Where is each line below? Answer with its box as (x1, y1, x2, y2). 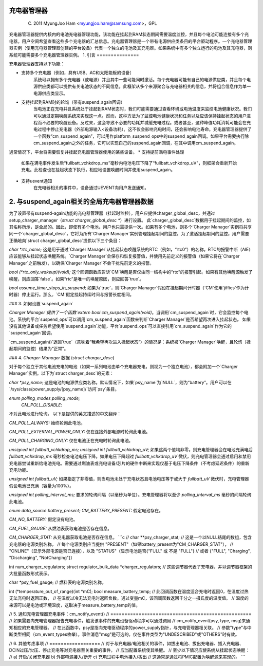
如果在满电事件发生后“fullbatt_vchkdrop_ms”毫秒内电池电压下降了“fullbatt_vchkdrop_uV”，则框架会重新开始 (21, 160, 237, 166)
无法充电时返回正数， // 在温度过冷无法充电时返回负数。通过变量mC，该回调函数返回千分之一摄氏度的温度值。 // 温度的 (9, 595, 249, 601)
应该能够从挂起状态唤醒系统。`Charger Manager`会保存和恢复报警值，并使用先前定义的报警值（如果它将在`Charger (9, 253, 240, 259)
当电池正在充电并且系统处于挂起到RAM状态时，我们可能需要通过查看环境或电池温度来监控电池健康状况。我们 (33, 106, 252, 112)
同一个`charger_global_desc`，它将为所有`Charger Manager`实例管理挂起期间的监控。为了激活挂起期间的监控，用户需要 (9, 231, 249, 237)
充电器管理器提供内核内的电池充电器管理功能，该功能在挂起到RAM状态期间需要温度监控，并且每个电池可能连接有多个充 (9, 32, 249, 37)
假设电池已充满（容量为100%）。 (9, 482, 74, 489)
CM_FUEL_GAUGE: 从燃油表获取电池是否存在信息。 (9, 525, 112, 531)
